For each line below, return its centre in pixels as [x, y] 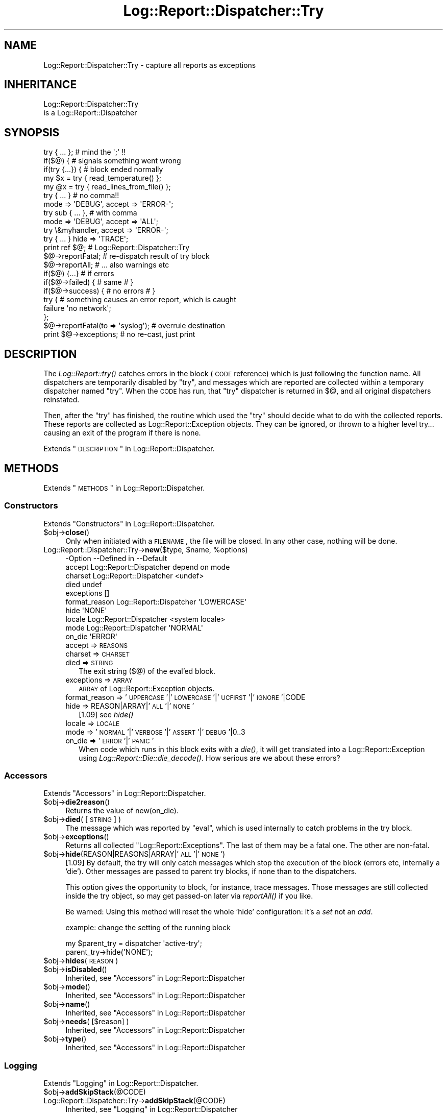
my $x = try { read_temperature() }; [103, 178]
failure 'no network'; [77, 308]
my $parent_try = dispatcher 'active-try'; [134, 943]
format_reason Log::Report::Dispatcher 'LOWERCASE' [156, 601]
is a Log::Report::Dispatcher [90, 113]
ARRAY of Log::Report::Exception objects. [147, 688]
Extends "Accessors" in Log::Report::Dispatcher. [125, 793]
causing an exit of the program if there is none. [122, 433]
